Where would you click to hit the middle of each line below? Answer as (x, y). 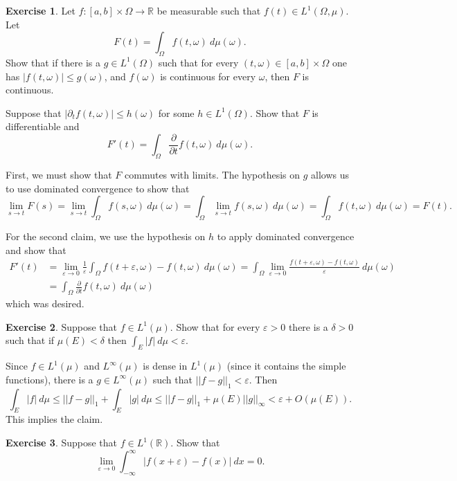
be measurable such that (209, 10)
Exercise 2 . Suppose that (62, 326)
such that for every (198, 62)
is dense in (165, 366)
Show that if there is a (53, 62)
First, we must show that (59, 175)
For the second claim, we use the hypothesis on (106, 236)
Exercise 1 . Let (41, 10)
